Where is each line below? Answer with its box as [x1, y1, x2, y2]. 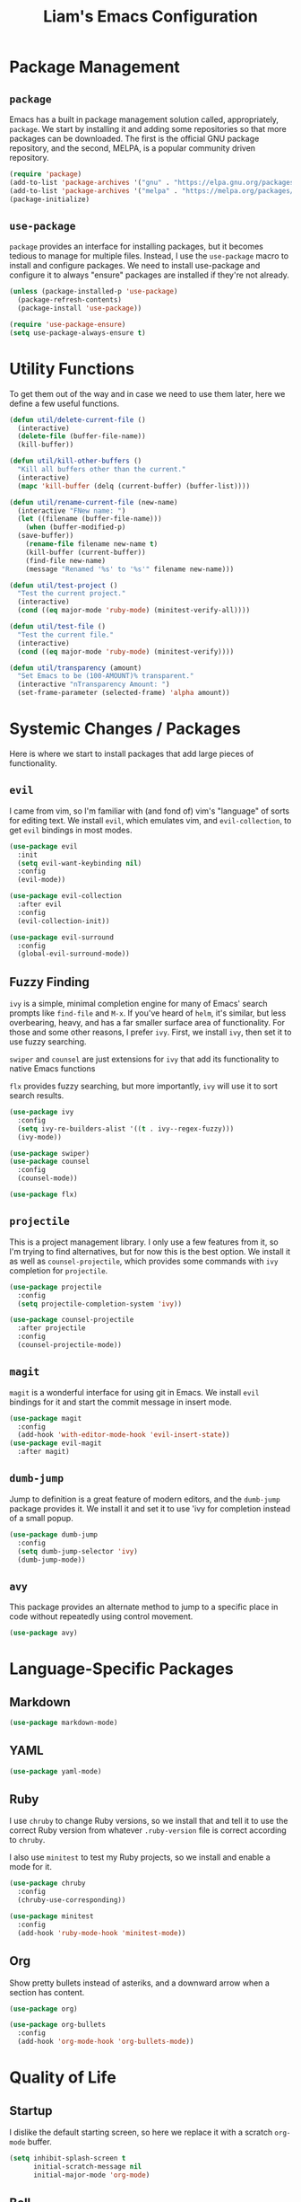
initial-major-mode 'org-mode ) [32, 2171, 150, 2180]
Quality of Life [9, 2067, 116, 2088]
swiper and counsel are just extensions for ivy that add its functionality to [9, 1053, 279, 1065]
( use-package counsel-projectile [9, 1316, 134, 1325]
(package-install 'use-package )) [17, 304, 142, 313]
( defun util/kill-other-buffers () [9, 456, 142, 466]
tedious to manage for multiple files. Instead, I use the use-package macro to [9, 251, 289, 261]
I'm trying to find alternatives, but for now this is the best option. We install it [9, 1246, 291, 1256]
